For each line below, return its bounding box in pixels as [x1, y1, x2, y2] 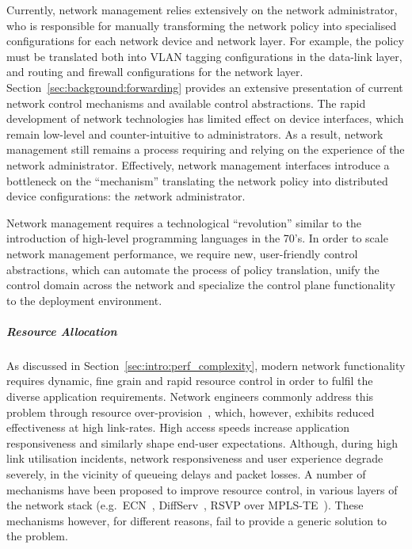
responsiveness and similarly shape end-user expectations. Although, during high [6, 434, 398, 451]
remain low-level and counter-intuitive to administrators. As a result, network [6, 125, 383, 142]
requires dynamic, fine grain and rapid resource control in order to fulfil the [6, 372, 373, 389]
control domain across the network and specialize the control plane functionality [6, 276, 395, 293]
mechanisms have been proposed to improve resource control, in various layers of [6, 481, 398, 498]
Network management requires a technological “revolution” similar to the [6, 214, 361, 231]
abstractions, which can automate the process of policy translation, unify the [6, 261, 380, 277]
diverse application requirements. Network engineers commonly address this [6, 388, 374, 405]
